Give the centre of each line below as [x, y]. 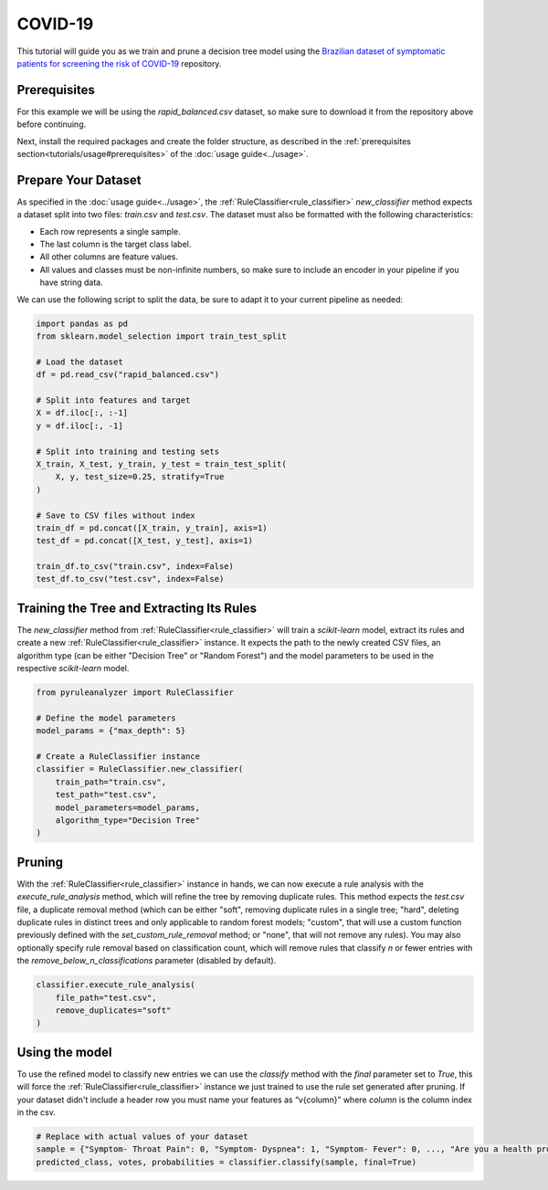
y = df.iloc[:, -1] [79, 426]
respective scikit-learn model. [73, 669]
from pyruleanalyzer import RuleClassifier [135, 693]
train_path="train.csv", [111, 782]
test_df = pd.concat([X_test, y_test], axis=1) [144, 541]
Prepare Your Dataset [79, 179]
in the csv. [37, 1112]
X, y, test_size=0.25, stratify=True [140, 477]
